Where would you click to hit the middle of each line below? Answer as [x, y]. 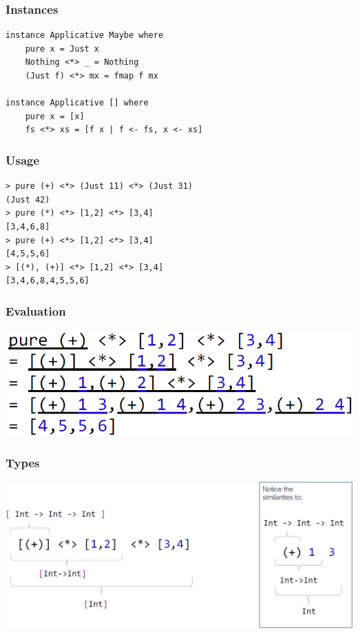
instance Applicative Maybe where [85, 35]
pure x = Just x [62, 49]
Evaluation [36, 310]
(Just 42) [28, 200]
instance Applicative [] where [77, 103]
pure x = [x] [55, 116]
